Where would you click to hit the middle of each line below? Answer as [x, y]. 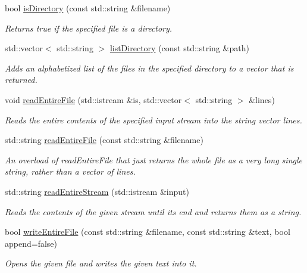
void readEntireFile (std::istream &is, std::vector [93, 99]
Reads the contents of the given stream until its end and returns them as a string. [153, 211]
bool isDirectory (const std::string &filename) [88, 8]
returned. [21, 80]
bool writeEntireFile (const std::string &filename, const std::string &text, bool [148, 232]
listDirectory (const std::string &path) [179, 48]
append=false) [31, 243]
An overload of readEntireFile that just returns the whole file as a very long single [153, 159]
